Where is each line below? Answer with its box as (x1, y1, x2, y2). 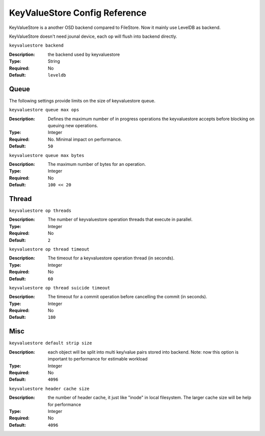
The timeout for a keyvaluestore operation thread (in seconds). (48, 255, 175, 261)
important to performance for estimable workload (48, 356, 148, 362)
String (48, 58, 60, 64)
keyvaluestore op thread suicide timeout (9, 285, 110, 290)
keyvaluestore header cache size (9, 385, 90, 391)
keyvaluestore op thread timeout (9, 246, 90, 252)
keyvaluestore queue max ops (9, 107, 79, 113)
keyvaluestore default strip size (9, 340, 92, 346)
